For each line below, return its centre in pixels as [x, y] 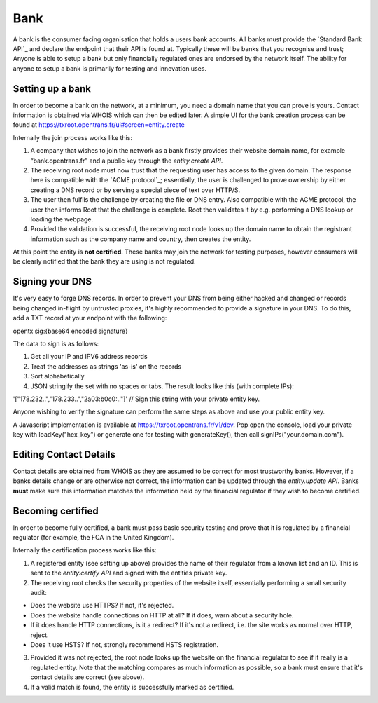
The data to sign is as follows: [56, 343]
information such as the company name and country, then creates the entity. [141, 239]
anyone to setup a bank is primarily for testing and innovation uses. [110, 68]
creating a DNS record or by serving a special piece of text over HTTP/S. [135, 190]
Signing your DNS [52, 281]
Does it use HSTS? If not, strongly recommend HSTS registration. [125, 644]
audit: [38, 593]
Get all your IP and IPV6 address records [89, 357]
